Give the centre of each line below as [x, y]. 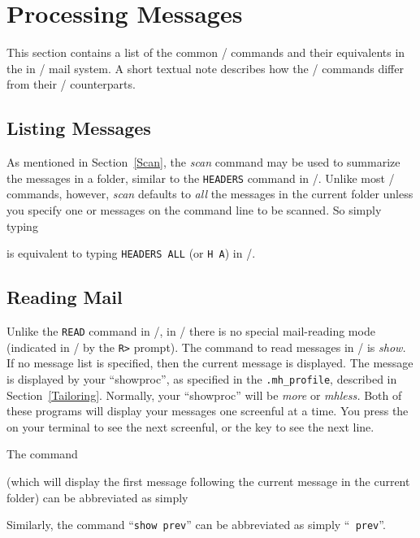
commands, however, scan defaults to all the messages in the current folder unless [210, 194]
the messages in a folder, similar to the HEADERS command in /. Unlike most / [201, 178]
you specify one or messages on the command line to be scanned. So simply [194, 209]
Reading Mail [65, 297]
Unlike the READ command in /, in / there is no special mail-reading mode [191, 331]
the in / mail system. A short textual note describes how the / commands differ [205, 68]
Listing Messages [79, 128]
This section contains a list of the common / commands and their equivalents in [206, 52]
